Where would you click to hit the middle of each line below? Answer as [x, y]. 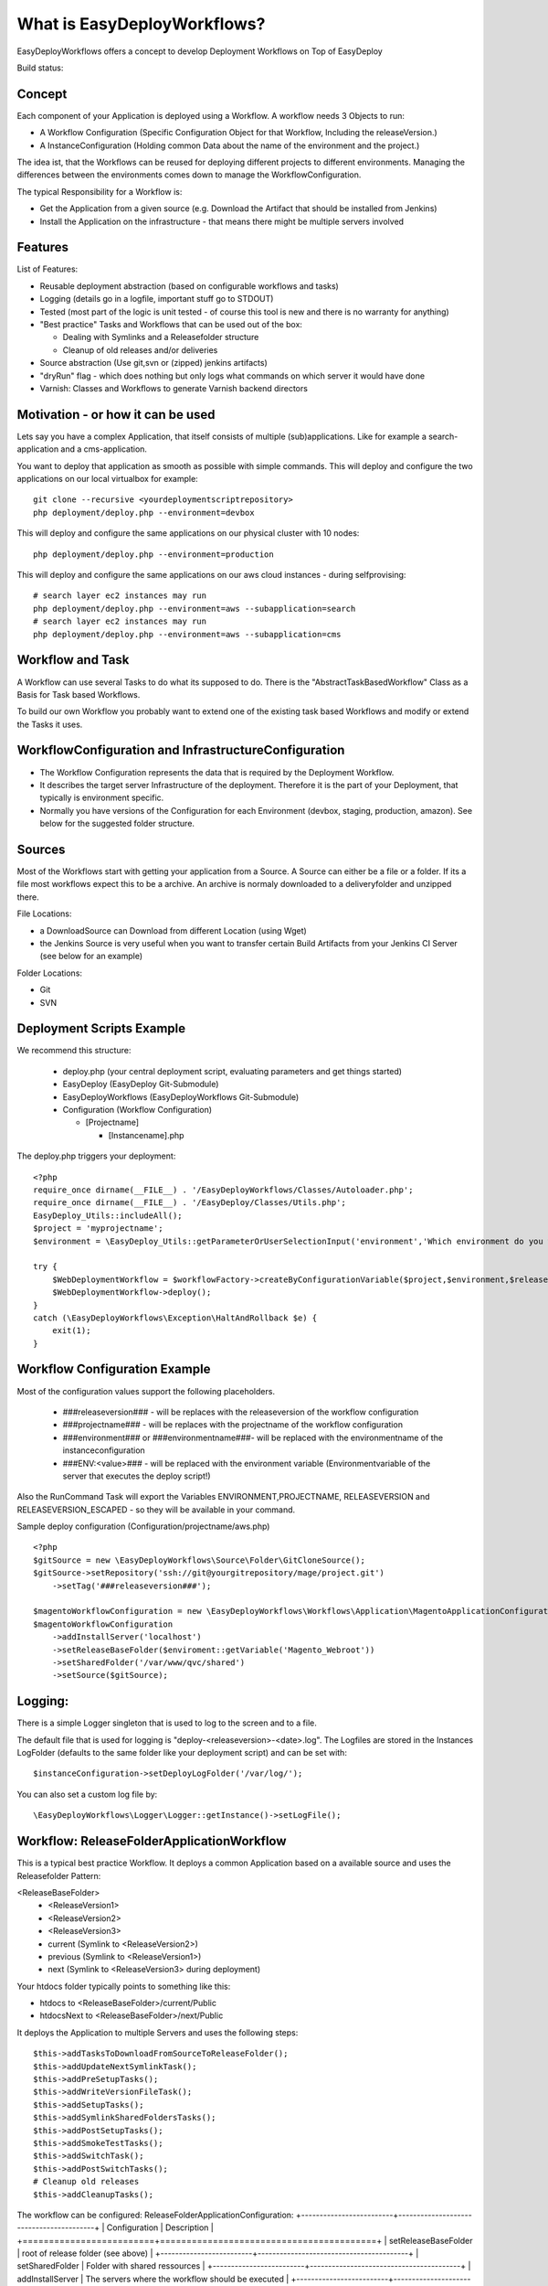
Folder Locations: [49, 973]
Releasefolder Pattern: [59, 1875]
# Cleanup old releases [86, 2182]
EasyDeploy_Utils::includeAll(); [108, 1215]
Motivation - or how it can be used [116, 415]
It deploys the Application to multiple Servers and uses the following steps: [158, 2032]
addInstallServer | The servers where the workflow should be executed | [153, 2279]
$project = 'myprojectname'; [98, 1228]
